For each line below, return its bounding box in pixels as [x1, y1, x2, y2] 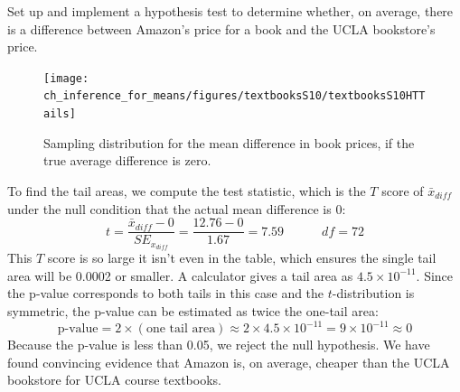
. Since [416, 266, 454, 285]
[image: [43, 71, 89, 85]
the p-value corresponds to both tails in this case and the [7, 284, 324, 303]
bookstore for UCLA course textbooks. [7, 370, 221, 389]
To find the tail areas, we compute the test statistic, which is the [7, 181, 366, 200]
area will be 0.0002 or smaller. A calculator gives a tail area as [7, 266, 353, 285]
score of [381, 181, 424, 200]
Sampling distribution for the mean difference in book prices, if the [43, 133, 415, 152]
